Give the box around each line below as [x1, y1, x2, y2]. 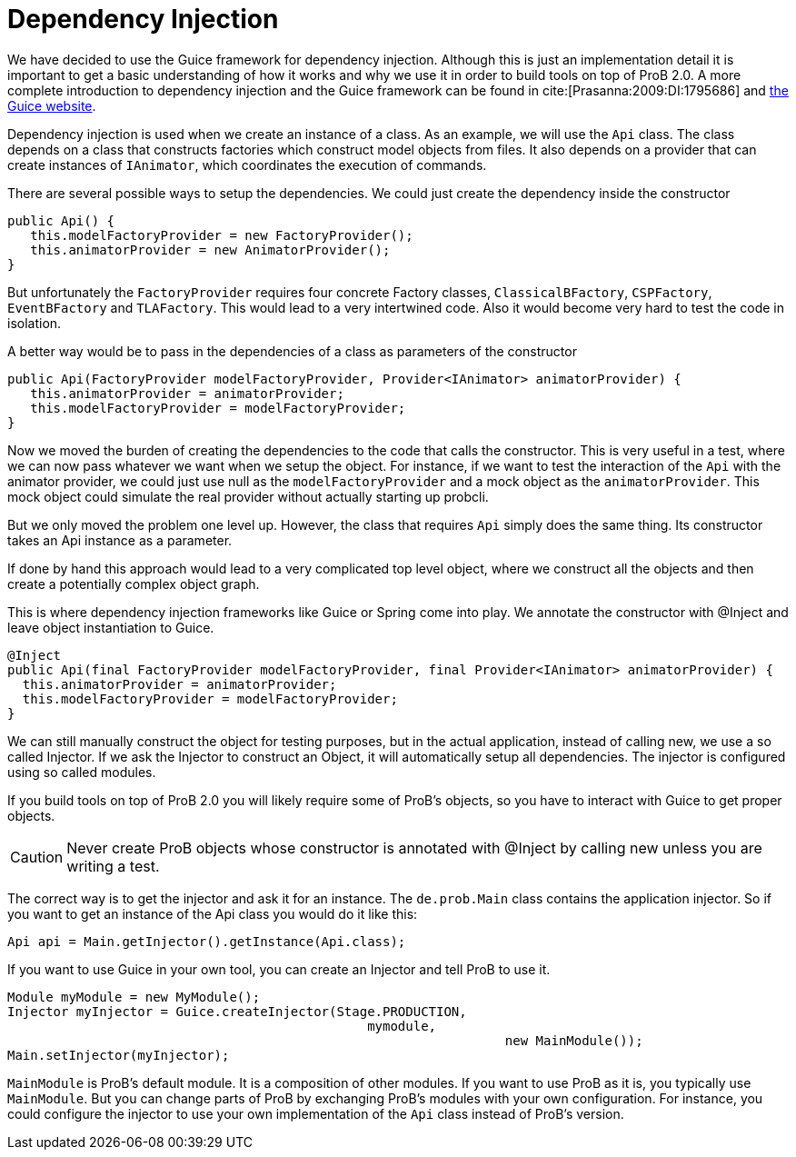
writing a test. [66, 856, 160, 875]
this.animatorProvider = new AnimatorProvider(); [30, 242, 391, 257]
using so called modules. [7, 763, 156, 780]
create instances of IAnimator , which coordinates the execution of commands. [7, 156, 487, 173]
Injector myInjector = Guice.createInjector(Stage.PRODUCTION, [7, 1003, 467, 1019]
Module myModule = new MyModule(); [7, 989, 261, 1004]
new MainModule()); [504, 1032, 643, 1048]
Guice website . [7, 97, 96, 114]
